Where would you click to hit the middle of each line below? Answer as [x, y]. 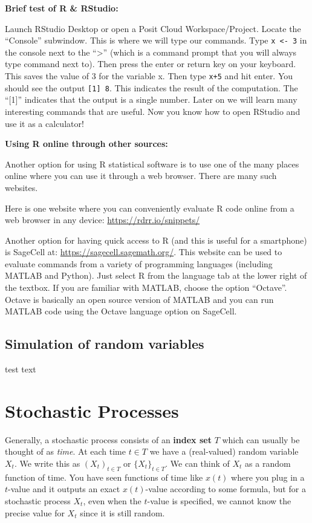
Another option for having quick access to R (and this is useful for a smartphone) [156, 240]
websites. [21, 187]
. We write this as [47, 463]
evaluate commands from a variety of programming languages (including [139, 263]
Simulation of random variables [105, 344]
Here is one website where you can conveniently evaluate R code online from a [150, 208]
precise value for [35, 512]
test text [21, 369]
